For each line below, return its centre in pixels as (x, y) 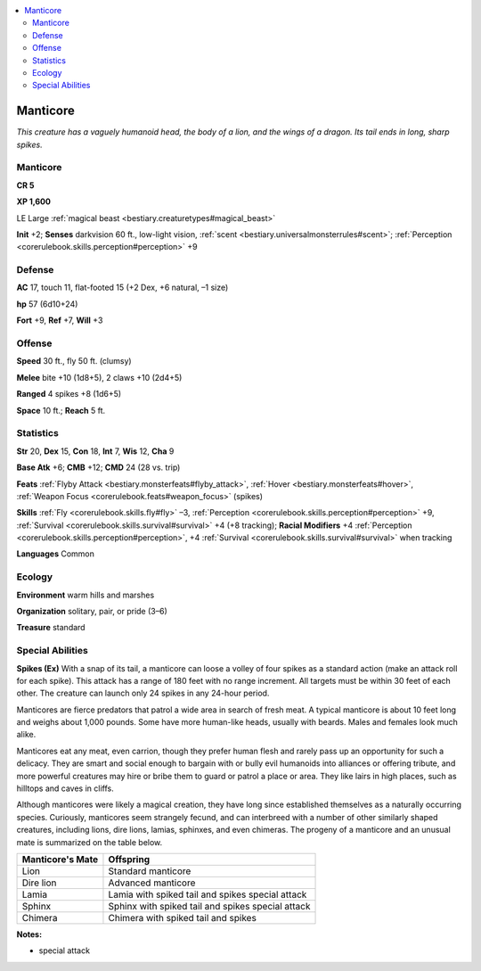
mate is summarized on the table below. (90, 842)
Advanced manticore (152, 883)
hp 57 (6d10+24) (47, 304)
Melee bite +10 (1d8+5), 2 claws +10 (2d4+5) (99, 377)
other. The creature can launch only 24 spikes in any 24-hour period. (143, 693)
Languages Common (56, 554)
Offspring (129, 859)
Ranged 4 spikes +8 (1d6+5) (69, 394)
